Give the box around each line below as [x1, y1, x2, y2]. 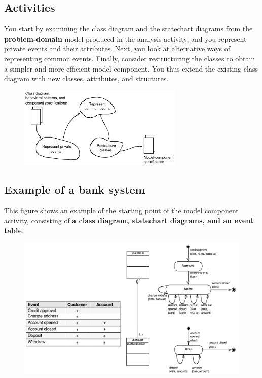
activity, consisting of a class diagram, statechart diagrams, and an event [4, 215, 253, 225]
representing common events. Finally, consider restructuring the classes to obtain [4, 53, 255, 63]
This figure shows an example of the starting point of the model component [4, 205, 239, 216]
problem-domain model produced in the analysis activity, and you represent [4, 33, 247, 44]
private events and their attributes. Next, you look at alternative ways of [4, 43, 231, 54]
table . [4, 225, 24, 235]
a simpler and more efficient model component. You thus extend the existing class [4, 63, 258, 74]
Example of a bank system [4, 181, 145, 197]
